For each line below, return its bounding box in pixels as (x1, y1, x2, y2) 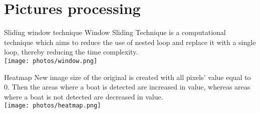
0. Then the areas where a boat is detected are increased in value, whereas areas (4, 81, 250, 92)
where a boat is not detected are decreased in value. (4, 91, 163, 101)
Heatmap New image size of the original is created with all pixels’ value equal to (4, 71, 251, 82)
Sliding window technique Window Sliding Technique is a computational (4, 27, 226, 37)
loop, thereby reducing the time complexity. (4, 46, 138, 57)
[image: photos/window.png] (4, 57, 98, 64)
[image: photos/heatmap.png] (4, 102, 101, 109)
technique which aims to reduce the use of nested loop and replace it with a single (4, 36, 256, 47)
